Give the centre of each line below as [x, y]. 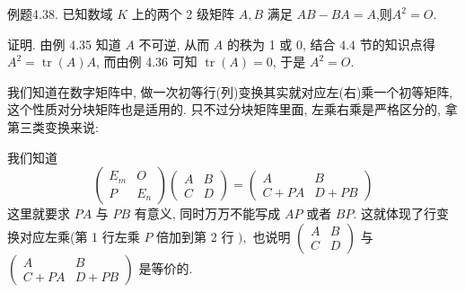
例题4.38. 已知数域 [60, 13]
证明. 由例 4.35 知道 [64, 44]
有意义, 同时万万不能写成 [207, 213]
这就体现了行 [399, 213]
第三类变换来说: [53, 126]
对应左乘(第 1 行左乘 [79, 236]
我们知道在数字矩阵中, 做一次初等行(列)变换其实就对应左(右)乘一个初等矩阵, [230, 91]
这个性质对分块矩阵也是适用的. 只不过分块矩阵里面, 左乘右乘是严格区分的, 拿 [232, 109]
